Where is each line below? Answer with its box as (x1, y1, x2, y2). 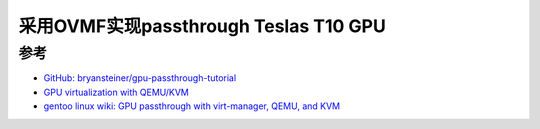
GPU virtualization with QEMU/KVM (43, 86, 189, 98)
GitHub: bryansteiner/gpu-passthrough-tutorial (43, 72, 237, 84)
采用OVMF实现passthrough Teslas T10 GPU (18, 15, 387, 37)
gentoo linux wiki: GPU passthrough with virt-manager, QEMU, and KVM (43, 100, 341, 112)
